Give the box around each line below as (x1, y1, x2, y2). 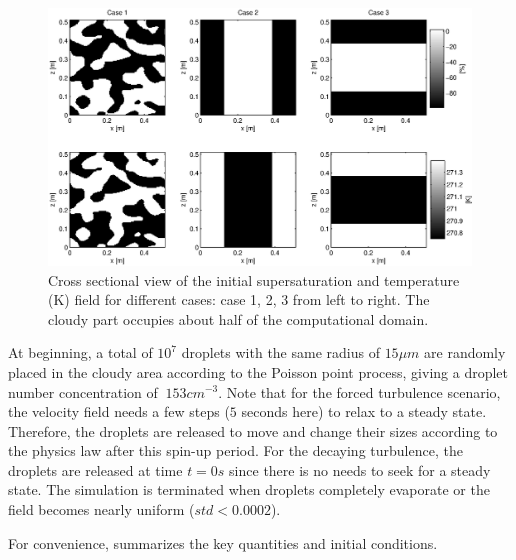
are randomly (424, 342, 506, 363)
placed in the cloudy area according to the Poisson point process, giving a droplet (8, 361, 509, 382)
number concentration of (8, 381, 158, 402)
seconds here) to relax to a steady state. (241, 401, 487, 422)
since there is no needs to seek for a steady (229, 459, 491, 480)
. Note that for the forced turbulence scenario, (218, 381, 501, 402)
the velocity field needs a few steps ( (8, 401, 230, 422)
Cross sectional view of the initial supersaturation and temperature (48, 269, 460, 290)
